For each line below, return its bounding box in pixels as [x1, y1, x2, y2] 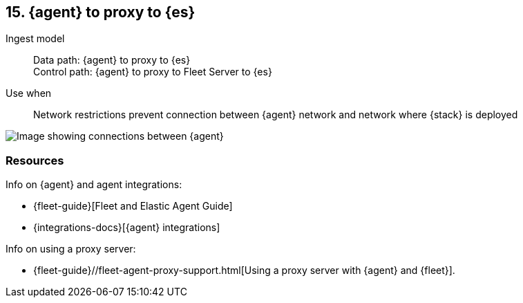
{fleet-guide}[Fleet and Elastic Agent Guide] [33, 200, 233, 212]
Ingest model [6, 33, 65, 45]
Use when [6, 87, 52, 100]
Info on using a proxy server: [6, 243, 136, 255]
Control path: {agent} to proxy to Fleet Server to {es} [33, 66, 272, 78]
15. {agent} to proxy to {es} [6, 3, 196, 21]
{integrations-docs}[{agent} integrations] [33, 221, 220, 234]
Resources [6, 153, 64, 167]
